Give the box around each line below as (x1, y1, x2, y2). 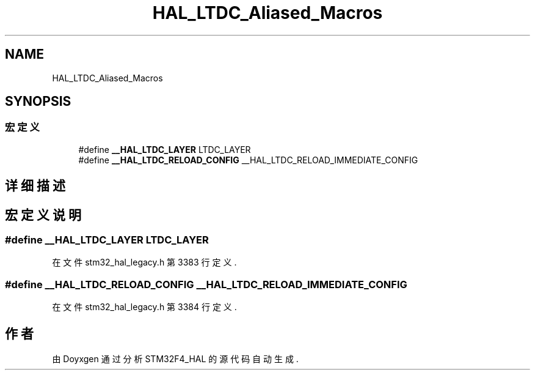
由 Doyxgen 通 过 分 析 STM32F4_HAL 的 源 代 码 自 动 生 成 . (52, 354, 299, 365)
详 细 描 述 (5, 178, 65, 194)
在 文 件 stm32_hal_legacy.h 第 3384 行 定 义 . (52, 302, 237, 313)
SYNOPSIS (5, 94, 71, 110)
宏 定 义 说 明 (5, 207, 81, 223)
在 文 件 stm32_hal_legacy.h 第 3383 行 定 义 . (52, 257, 237, 268)
